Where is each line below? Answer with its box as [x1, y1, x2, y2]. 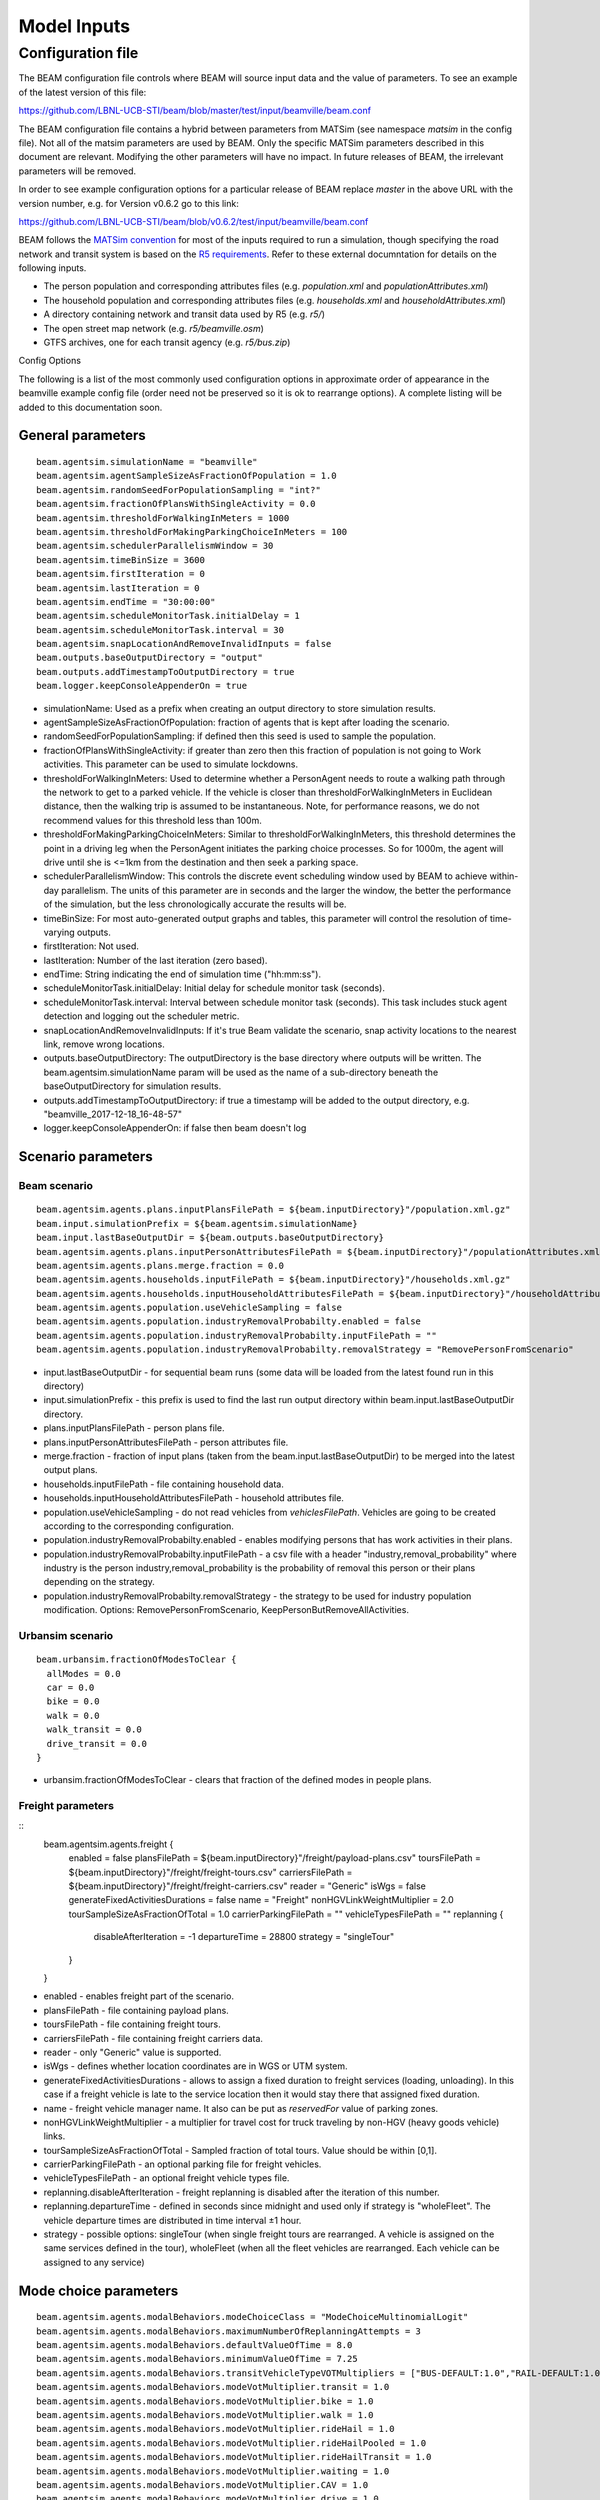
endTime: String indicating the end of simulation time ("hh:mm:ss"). [43, 968, 322, 980]
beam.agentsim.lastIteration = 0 [36, 582, 200, 594]
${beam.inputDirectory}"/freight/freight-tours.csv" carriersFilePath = [68, 1866, 353, 1878]
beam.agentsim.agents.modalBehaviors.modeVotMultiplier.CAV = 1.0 [36, 2479, 369, 2490]
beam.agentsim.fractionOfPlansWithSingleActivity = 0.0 [36, 498, 316, 510]
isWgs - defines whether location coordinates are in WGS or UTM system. [43, 2060, 349, 2072]
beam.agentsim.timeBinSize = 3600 [36, 554, 205, 565]
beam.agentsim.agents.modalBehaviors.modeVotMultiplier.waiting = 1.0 [36, 2465, 390, 2477]
